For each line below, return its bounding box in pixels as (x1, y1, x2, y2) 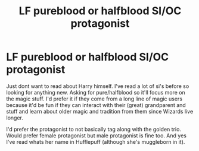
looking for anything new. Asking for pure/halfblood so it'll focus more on (6, 89, 186, 96)
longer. (6, 114, 24, 121)
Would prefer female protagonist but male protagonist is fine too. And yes (6, 132, 186, 139)
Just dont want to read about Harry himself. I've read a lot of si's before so (6, 82, 189, 90)
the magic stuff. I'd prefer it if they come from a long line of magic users (6, 95, 183, 102)
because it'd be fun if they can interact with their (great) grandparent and (6, 101, 186, 108)
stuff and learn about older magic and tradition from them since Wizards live (6, 108, 194, 115)
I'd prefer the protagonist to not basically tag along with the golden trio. (6, 125, 182, 133)
